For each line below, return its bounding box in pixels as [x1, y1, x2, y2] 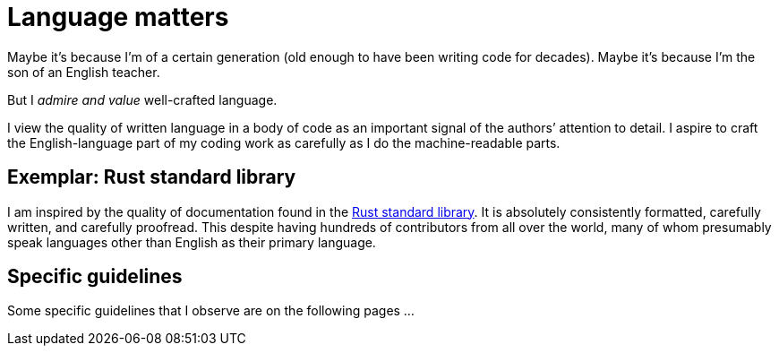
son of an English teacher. [7, 64, 160, 80]
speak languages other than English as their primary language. [7, 234, 376, 250]
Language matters [7, 2, 229, 32]
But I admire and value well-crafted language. [7, 91, 278, 108]
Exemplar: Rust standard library [7, 166, 296, 189]
